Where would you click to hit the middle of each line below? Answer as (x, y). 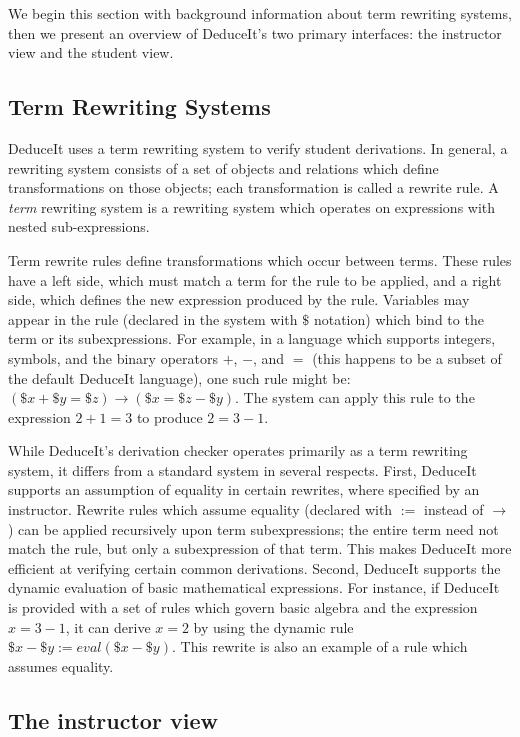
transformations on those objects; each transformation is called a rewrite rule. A (253, 187)
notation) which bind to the (398, 318)
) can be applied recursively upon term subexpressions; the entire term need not (253, 528)
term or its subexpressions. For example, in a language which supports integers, (252, 338)
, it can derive (108, 626)
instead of (454, 509)
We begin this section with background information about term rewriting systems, (260, 13)
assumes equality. (61, 665)
